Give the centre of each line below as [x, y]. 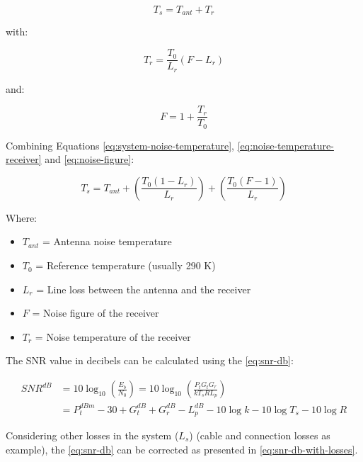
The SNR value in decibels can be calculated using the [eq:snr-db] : [150, 360]
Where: [21, 217]
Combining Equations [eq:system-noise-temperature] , [120, 145]
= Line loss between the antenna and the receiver [144, 289]
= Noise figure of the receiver [96, 313]
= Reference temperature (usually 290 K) [126, 265]
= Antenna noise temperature [107, 241]
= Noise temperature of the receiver [113, 336]
